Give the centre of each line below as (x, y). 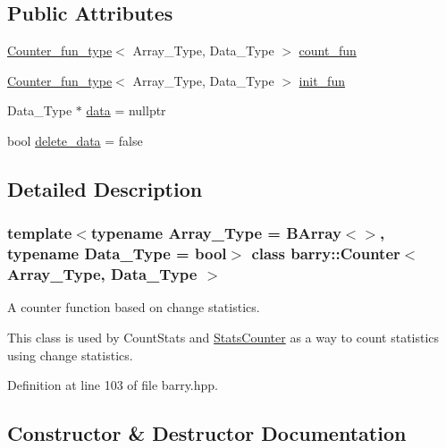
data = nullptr (126, 110)
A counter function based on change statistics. (134, 307)
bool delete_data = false (75, 140)
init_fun (322, 80)
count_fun (328, 51)
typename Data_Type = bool (117, 254)
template (40, 233)
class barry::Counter (326, 254)
